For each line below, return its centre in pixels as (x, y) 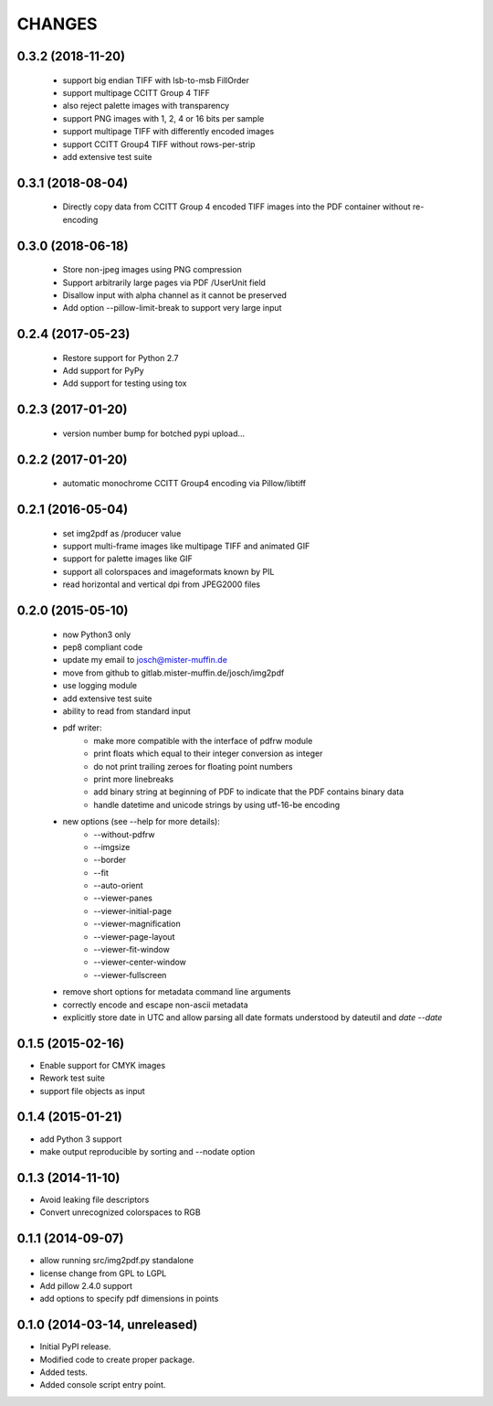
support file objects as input (92, 1091)
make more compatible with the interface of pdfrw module (203, 740)
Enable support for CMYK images (103, 1065)
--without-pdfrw (124, 834)
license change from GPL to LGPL (103, 1273)
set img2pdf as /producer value (122, 533)
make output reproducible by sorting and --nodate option (147, 1151)
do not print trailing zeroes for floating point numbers (193, 766)
